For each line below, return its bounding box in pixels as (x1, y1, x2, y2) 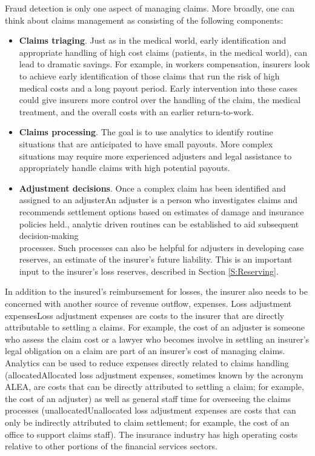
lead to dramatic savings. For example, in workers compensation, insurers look (19, 58, 310, 70)
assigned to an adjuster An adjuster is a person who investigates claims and (19, 193, 298, 206)
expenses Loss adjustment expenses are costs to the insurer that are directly (5, 309, 285, 321)
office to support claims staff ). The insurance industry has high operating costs (5, 428, 298, 440)
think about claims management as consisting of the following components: (5, 13, 283, 26)
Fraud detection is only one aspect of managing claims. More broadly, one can (5, 2, 295, 14)
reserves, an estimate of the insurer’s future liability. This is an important (19, 253, 293, 266)
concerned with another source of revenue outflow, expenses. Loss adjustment (5, 297, 292, 310)
